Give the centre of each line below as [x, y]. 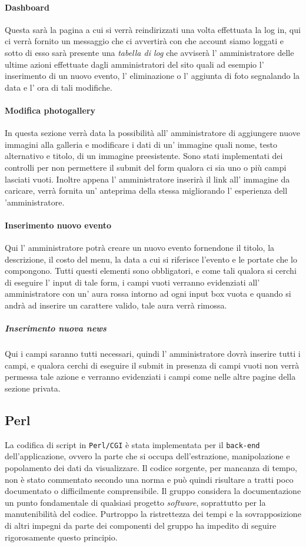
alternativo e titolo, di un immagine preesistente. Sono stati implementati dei [144, 156]
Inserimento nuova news [56, 328]
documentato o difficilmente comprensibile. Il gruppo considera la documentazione [153, 491]
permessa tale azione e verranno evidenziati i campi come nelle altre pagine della [150, 377]
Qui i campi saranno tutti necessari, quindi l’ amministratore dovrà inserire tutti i [153, 354]
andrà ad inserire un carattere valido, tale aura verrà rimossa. [116, 305]
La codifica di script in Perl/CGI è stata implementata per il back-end [132, 444]
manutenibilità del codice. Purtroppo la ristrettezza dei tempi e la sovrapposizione [153, 514]
